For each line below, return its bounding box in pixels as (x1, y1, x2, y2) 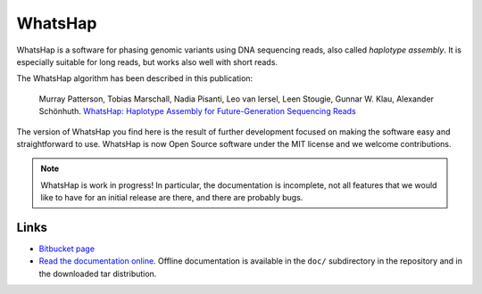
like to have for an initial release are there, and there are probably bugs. (40, 192, 303, 203)
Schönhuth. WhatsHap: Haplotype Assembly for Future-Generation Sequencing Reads (38, 106, 356, 117)
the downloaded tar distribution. (38, 268, 157, 279)
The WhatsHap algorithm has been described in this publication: (16, 73, 253, 84)
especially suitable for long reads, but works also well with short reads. (16, 56, 278, 67)
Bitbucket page (38, 243, 96, 254)
